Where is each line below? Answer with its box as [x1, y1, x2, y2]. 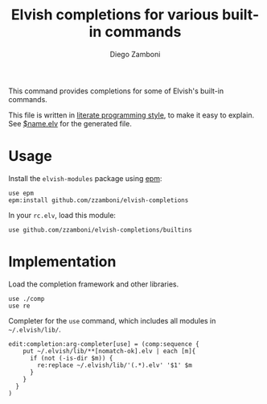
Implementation [8, 253, 117, 271]
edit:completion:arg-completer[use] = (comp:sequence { [8, 340, 199, 348]
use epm [8, 189, 35, 197]
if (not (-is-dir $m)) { [29, 354, 113, 362]
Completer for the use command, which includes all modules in [8, 315, 216, 325]
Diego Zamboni [109, 49, 161, 59]
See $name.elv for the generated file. [8, 118, 133, 128]
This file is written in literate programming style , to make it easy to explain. [8, 110, 255, 120]
